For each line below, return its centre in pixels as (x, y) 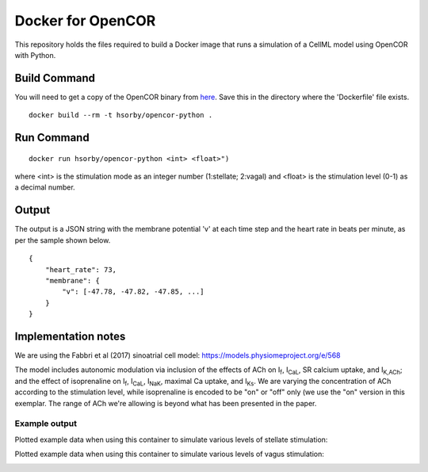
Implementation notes (70, 336)
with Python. (35, 55)
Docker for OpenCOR (85, 21)
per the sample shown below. (63, 240)
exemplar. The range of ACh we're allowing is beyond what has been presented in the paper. (166, 403)
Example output (46, 424)
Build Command (55, 78)
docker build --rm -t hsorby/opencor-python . (121, 115)
